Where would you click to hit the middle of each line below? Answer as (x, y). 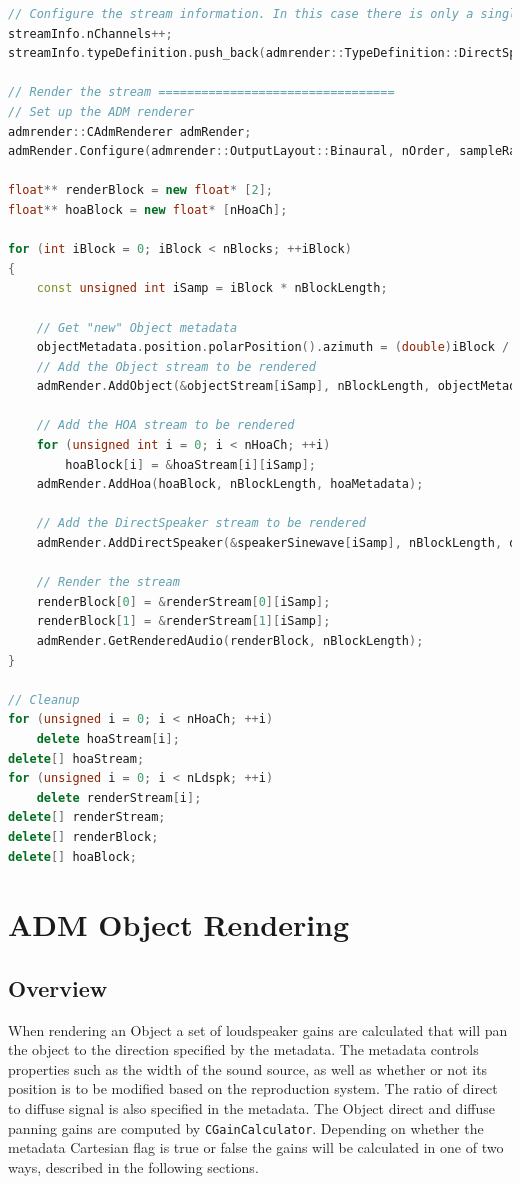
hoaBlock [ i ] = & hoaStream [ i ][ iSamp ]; (190, 464)
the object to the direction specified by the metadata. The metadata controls (243, 1049)
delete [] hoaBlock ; (72, 856)
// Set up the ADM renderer (101, 111)
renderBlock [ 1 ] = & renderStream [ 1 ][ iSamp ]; (183, 621)
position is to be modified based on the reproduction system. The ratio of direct (253, 1088)
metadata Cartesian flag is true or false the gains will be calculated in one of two (256, 1147)
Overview (58, 987)
